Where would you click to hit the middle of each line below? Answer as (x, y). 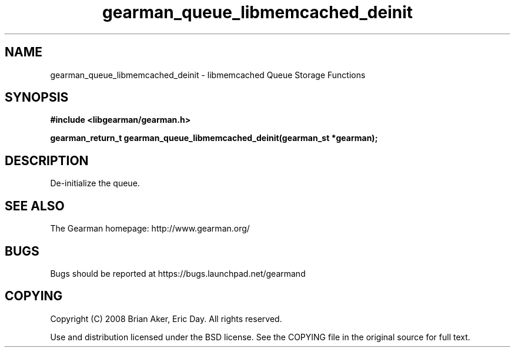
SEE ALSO (35, 206)
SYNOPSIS (37, 98)
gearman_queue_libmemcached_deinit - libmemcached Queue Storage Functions (208, 75)
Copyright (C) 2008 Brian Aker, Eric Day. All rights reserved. (166, 319)
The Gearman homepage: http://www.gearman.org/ (150, 229)
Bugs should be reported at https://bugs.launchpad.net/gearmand (178, 273)
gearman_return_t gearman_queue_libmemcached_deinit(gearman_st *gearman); (214, 138)
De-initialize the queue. (95, 183)
